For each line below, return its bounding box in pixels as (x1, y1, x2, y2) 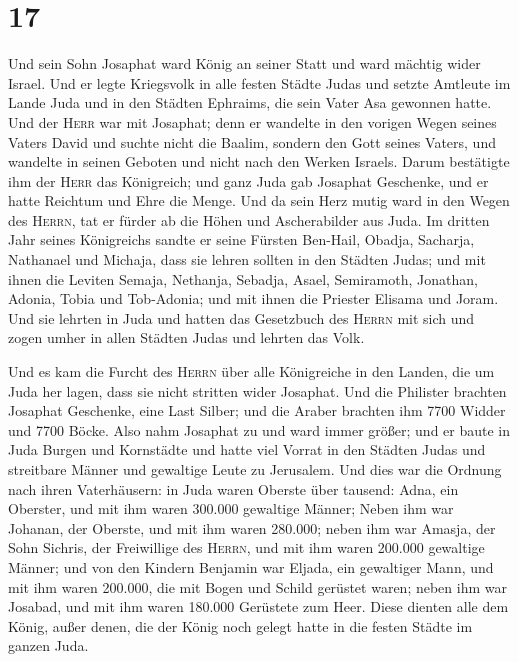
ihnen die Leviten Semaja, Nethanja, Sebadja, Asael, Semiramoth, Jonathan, (8, 268, 478, 289)
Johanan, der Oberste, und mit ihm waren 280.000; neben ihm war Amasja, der (8, 517, 496, 538)
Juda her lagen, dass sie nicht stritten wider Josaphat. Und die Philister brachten (8, 380, 507, 401)
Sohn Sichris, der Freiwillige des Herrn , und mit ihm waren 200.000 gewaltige (8, 537, 485, 558)
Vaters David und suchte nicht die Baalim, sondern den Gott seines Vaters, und (8, 131, 496, 152)
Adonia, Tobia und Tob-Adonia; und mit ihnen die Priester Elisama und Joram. (8, 288, 499, 309)
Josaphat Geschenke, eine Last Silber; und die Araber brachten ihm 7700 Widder (8, 400, 506, 421)
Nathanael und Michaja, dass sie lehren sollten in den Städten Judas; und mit (8, 249, 486, 270)
